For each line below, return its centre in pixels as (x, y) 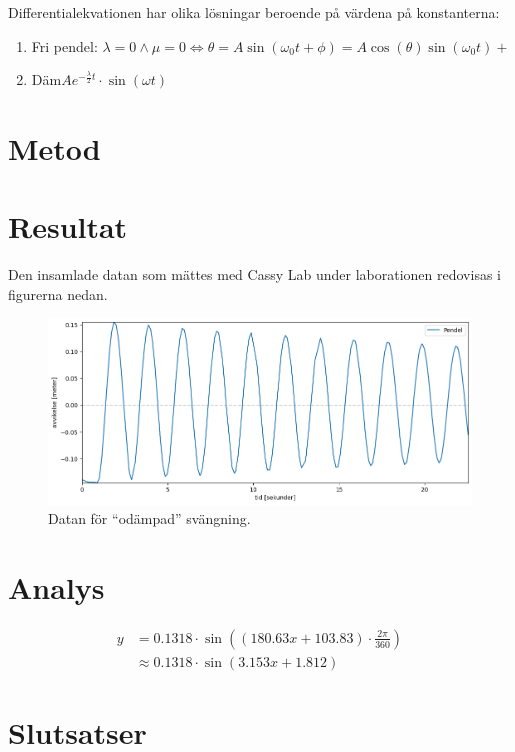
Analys (56, 586)
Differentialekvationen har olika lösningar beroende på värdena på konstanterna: (254, 12)
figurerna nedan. (58, 293)
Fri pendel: (64, 45)
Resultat (68, 226)
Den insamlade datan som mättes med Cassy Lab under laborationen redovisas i (254, 274)
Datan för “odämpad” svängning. (149, 518)
